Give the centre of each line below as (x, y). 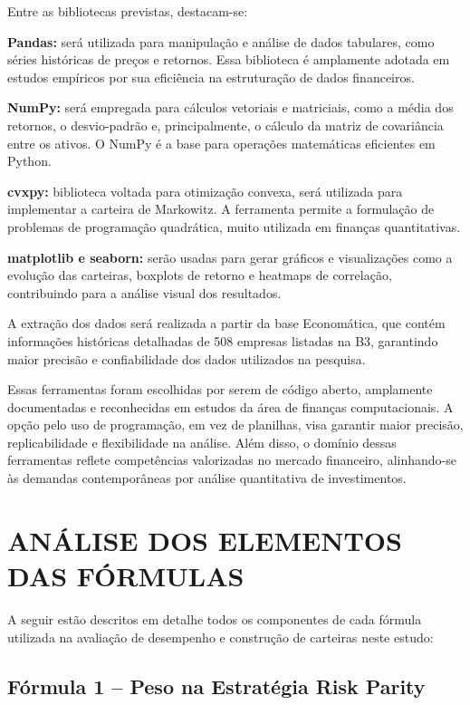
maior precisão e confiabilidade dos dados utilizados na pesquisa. (187, 358)
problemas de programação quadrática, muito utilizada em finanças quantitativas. (234, 226)
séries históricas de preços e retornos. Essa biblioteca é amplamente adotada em (229, 59)
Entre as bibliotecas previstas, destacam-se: (128, 11)
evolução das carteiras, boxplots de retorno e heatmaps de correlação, (200, 275)
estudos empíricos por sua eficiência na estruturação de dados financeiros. (211, 77)
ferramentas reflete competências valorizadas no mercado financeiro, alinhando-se (232, 460)
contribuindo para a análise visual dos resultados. (144, 292)
